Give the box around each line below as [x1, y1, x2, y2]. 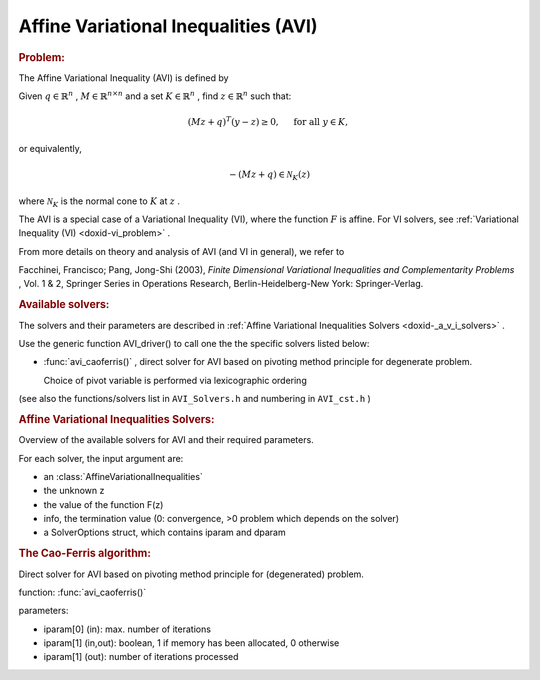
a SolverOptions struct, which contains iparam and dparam [43, 526, 286, 539]
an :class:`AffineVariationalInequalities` [43, 470, 204, 482]
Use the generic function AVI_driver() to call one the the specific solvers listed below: [18, 337, 370, 349]
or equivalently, [18, 142, 82, 154]
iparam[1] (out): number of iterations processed [43, 651, 239, 663]
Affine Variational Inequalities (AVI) [18, 15, 319, 37]
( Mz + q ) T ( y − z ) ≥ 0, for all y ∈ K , [187, 115, 349, 128]
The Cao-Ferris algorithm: [18, 546, 152, 560]
